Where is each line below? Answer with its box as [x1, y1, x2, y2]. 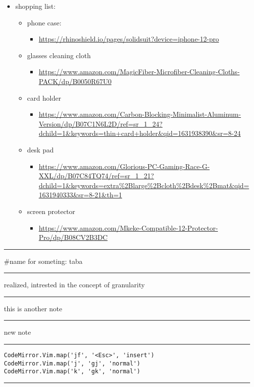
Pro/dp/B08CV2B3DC [39, 232, 108, 242]
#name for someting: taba [4, 256, 83, 266]
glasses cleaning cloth [27, 50, 91, 60]
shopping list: [15, 1, 56, 11]
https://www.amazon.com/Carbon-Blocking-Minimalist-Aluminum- [39, 109, 241, 119]
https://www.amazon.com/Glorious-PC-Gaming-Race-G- [39, 161, 210, 171]
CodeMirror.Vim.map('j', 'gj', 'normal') [4, 360, 141, 367]
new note [4, 327, 31, 337]
